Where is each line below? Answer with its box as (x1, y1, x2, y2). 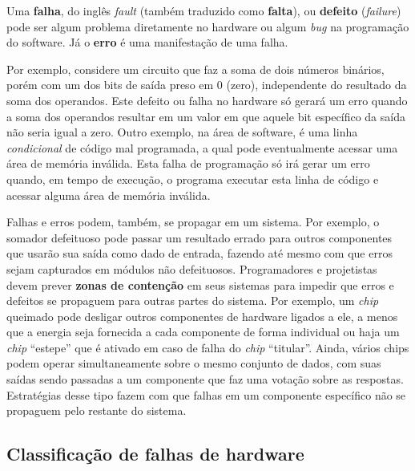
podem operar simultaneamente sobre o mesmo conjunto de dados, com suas (6, 355, 381, 372)
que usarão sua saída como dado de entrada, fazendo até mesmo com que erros (6, 245, 393, 262)
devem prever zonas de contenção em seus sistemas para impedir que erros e (6, 276, 394, 293)
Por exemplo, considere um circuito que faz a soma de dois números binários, (6, 60, 385, 77)
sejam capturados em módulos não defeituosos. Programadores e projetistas (6, 260, 377, 277)
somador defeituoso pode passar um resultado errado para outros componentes (6, 229, 393, 246)
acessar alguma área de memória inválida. (6, 186, 211, 203)
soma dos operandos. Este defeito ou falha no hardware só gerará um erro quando (6, 91, 408, 108)
